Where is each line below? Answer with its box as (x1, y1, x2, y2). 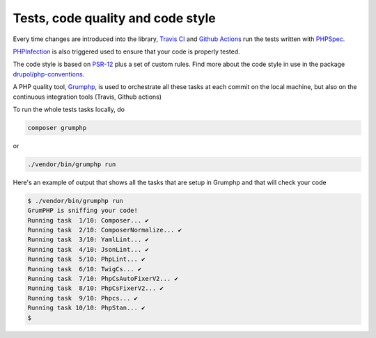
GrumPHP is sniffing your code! (27, 207, 139, 215)
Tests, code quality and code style (13, 10, 216, 26)
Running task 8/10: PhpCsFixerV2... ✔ (27, 284, 164, 292)
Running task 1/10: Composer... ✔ (27, 216, 149, 224)
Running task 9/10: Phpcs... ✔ (27, 294, 139, 302)
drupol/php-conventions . (13, 70, 85, 78)
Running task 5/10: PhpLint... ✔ (27, 255, 146, 264)
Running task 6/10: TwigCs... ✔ (27, 265, 142, 273)
